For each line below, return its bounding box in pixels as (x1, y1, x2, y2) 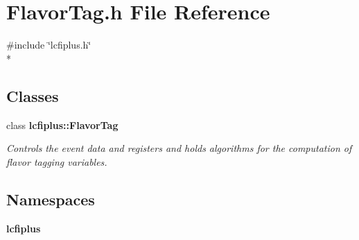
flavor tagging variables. (6, 154, 107, 169)
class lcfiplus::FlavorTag (6, 117, 119, 132)
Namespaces (6, 188, 95, 209)
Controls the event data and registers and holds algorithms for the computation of (6, 141, 352, 155)
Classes (6, 85, 59, 106)
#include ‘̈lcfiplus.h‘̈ (6, 37, 91, 52)
